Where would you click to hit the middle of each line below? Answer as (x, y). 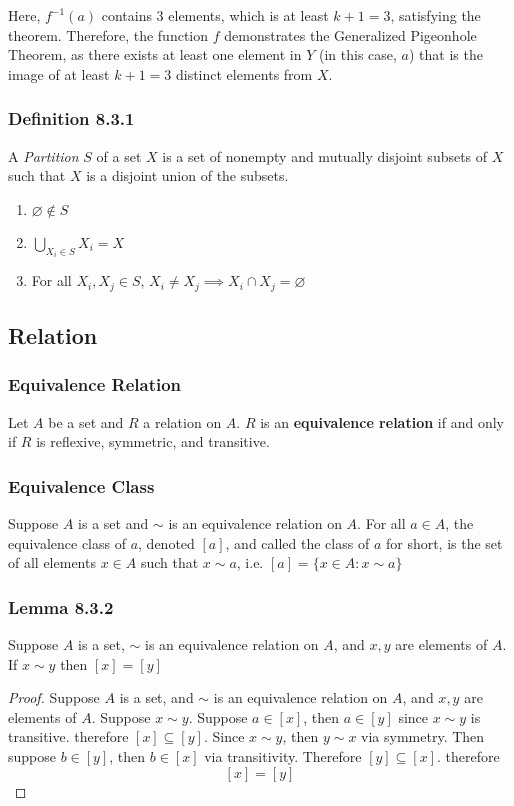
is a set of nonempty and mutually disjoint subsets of (325, 155)
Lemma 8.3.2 (61, 606)
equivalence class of (67, 542)
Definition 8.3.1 (71, 118)
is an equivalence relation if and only (382, 421)
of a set (119, 155)
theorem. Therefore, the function (108, 34)
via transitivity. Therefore (283, 756)
